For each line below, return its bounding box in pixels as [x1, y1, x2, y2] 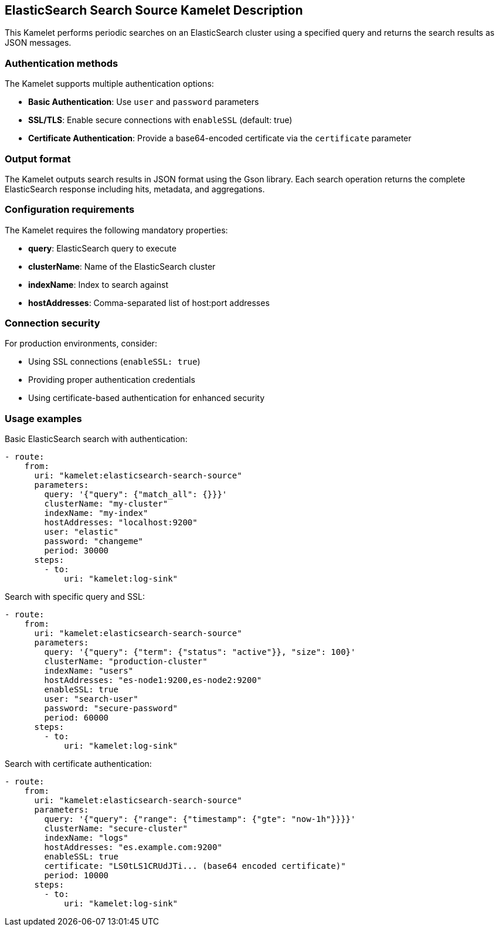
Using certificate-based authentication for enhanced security [28, 393, 265, 403]
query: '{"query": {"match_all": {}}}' [44, 490, 228, 500]
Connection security [5, 317, 100, 329]
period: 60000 [44, 713, 109, 723]
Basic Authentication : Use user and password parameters [28, 97, 259, 107]
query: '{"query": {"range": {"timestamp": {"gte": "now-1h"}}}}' [44, 814, 356, 824]
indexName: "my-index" [44, 508, 148, 518]
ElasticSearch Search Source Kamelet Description [5, 3, 303, 18]
